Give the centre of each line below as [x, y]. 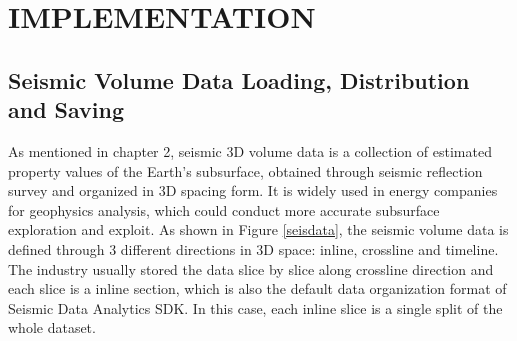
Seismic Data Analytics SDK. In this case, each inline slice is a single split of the [255, 307]
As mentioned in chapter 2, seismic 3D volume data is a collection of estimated [250, 150]
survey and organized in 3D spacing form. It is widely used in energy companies [253, 190]
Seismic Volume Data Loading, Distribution [239, 79]
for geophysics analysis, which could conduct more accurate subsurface [224, 209]
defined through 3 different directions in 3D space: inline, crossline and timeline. [253, 248]
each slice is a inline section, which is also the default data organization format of [257, 288]
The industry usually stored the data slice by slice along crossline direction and [251, 268]
